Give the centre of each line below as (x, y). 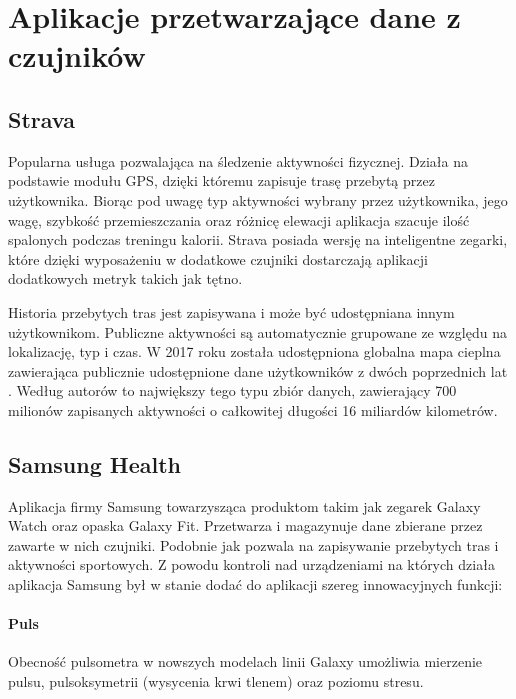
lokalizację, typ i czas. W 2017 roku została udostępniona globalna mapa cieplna (254, 351)
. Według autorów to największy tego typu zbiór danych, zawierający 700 (232, 390)
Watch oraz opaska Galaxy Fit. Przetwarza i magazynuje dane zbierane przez (245, 525)
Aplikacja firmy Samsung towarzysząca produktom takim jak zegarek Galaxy (244, 505)
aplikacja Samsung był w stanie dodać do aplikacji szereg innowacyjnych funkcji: (255, 584)
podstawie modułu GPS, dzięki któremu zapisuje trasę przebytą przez (221, 180)
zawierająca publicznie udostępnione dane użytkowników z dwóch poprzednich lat (258, 370)
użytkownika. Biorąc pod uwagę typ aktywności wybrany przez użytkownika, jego (258, 199)
